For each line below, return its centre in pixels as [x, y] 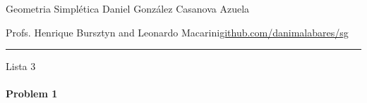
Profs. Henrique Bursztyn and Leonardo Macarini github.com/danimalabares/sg [177, 32]
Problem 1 [32, 94]
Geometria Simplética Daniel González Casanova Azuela [128, 8]
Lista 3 [21, 66]
